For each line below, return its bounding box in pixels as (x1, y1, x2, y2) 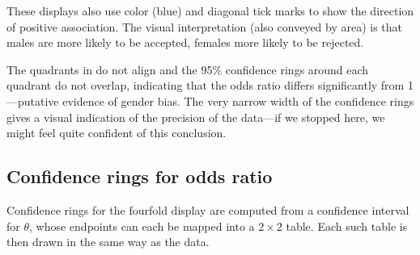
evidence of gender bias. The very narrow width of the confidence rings (62, 92, 414, 109)
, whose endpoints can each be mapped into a (29, 217, 255, 234)
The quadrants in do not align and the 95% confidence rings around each (6, 61, 369, 77)
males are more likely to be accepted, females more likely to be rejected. (6, 34, 364, 51)
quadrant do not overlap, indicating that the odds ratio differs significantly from (6, 77, 405, 94)
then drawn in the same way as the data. (6, 233, 210, 250)
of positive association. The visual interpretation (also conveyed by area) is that (6, 18, 403, 35)
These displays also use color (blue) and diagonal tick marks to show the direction (6, 2, 414, 19)
